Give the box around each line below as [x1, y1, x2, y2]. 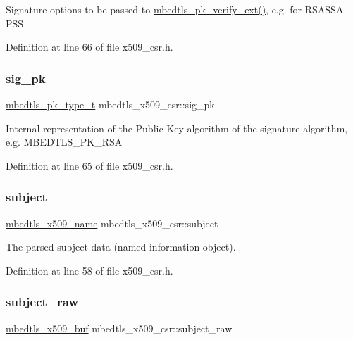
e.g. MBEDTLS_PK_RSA [6, 134, 123, 149]
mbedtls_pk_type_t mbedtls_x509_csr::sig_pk [6, 97, 215, 111]
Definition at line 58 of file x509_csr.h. [6, 263, 173, 277]
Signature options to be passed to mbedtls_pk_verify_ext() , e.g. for [6, 2, 302, 16]
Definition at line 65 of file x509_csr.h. [6, 158, 173, 172]
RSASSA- [304, 2, 347, 16]
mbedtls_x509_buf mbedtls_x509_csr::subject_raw [6, 320, 233, 335]
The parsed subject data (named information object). [6, 239, 236, 254]
